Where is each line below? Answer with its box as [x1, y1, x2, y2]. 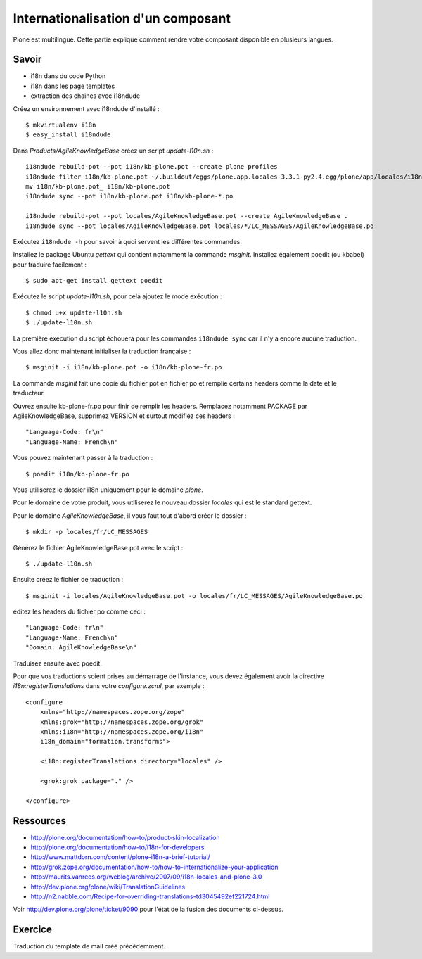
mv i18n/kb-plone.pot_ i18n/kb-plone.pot [25, 182, 170, 190]
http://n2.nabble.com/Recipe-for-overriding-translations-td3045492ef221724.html [30, 892, 270, 901]
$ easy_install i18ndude [25, 131, 111, 139]
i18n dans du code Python [30, 72, 106, 80]
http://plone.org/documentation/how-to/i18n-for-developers [30, 843, 205, 851]
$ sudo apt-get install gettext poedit [25, 277, 163, 285]
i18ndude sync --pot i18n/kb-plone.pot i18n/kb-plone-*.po [25, 192, 234, 201]
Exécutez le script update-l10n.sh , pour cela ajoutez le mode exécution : [13, 292, 222, 300]
